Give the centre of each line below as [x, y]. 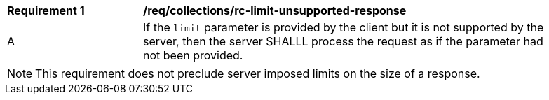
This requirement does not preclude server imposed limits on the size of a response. [258, 73]
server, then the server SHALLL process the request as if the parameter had [343, 41]
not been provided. [193, 55]
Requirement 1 [46, 10]
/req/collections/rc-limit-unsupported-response [275, 10]
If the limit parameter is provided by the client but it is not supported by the [344, 27]
